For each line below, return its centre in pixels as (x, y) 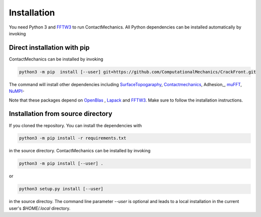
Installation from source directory (61, 114)
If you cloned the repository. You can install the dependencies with (75, 125)
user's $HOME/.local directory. (40, 208)
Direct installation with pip (49, 48)
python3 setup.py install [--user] (61, 189)
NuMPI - (17, 91)
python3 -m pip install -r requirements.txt (73, 138)
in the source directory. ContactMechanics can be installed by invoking (80, 151)
